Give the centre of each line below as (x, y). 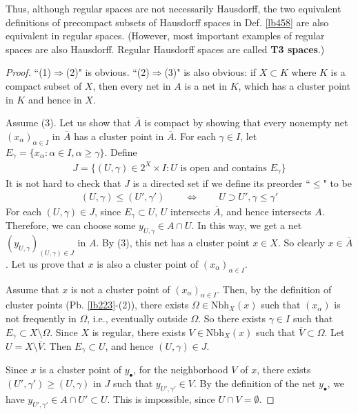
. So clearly (301, 242)
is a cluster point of (81, 369)
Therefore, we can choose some (71, 225)
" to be (337, 183)
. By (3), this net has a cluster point (173, 242)
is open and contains (223, 168)
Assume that (32, 289)
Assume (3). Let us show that (68, 122)
